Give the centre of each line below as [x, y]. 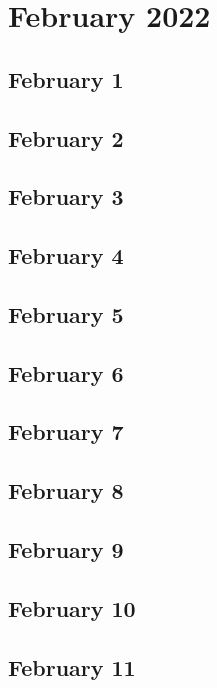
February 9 [66, 549]
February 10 [72, 607]
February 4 [66, 255]
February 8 [66, 490]
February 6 [66, 372]
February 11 [72, 666]
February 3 [66, 196]
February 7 [66, 431]
